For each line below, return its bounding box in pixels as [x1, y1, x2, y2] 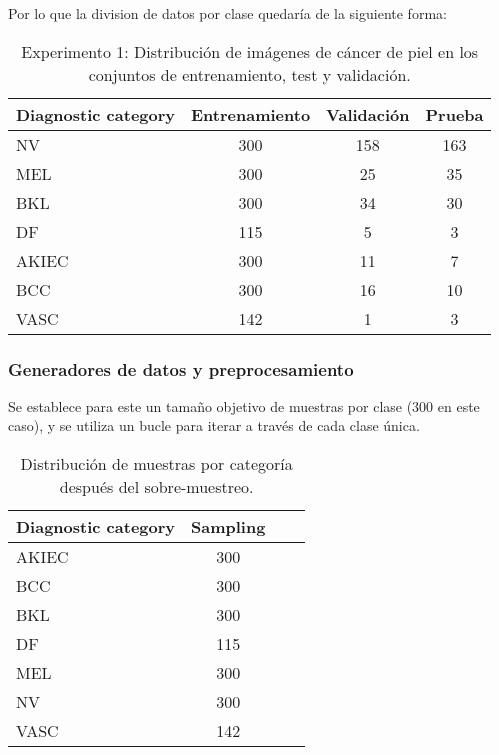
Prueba [425, 102, 484, 126]
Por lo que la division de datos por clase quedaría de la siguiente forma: [8, 3, 447, 23]
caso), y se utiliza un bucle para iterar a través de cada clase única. [8, 415, 420, 436]
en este [437, 395, 480, 416]
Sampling [191, 515, 266, 538]
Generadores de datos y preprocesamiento [8, 356, 354, 381]
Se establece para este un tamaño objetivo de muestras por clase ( [8, 395, 413, 416]
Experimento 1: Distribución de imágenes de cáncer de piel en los [21, 39, 479, 63]
